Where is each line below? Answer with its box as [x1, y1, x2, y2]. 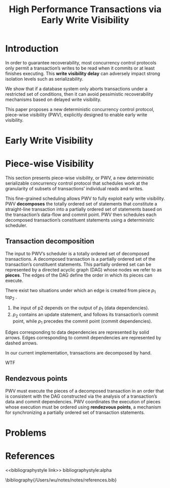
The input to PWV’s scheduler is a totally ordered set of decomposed [5, 250, 150, 257]
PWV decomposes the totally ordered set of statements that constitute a [5, 201, 157, 207]
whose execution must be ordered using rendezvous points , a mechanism [5, 404, 161, 410]
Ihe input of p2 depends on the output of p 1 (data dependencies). [12, 305, 149, 312]
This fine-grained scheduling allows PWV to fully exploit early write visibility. [5, 195, 165, 201]
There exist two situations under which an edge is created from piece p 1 [5, 287, 156, 295]
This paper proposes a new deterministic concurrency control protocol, [5, 106, 155, 112]
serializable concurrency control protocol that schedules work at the [5, 180, 148, 186]
